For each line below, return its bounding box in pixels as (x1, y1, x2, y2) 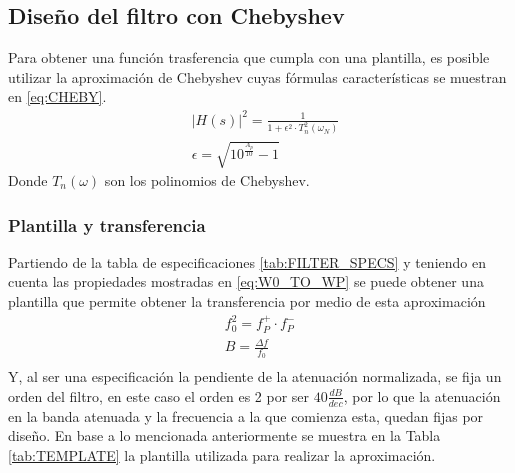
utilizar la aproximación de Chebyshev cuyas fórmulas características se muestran (8, 66, 507, 87)
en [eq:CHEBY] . (8, 86, 107, 107)
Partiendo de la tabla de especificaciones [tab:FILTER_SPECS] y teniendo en (8, 251, 486, 272)
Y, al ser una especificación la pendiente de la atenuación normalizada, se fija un (8, 366, 502, 387)
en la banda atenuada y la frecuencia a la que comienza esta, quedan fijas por (8, 405, 484, 426)
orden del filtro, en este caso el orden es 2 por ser (8, 385, 310, 406)
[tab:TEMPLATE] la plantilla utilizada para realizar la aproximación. (8, 445, 436, 465)
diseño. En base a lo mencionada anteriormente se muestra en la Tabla (8, 425, 441, 446)
